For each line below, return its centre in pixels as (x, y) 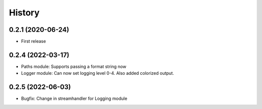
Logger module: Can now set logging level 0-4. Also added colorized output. (98, 73)
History (24, 13)
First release (33, 41)
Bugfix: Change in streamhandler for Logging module (74, 98)
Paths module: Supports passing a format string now (74, 66)
